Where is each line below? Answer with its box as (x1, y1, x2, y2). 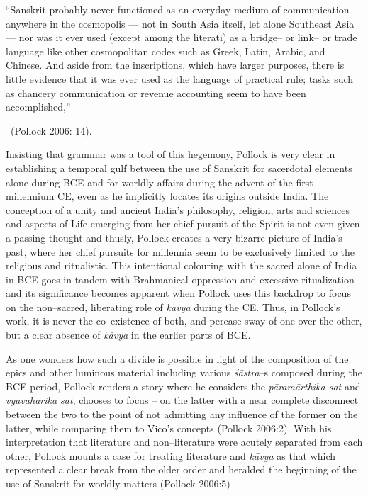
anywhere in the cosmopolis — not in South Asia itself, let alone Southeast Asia (6, 16, 355, 30)
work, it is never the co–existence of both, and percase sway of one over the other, (6, 313, 362, 328)
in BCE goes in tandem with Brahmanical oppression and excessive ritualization (6, 271, 355, 286)
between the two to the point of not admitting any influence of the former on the (6, 407, 358, 422)
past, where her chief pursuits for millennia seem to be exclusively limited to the (6, 244, 355, 259)
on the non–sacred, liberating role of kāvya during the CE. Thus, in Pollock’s (6, 299, 340, 314)
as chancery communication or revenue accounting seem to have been (6, 85, 306, 100)
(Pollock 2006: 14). (10, 123, 92, 137)
